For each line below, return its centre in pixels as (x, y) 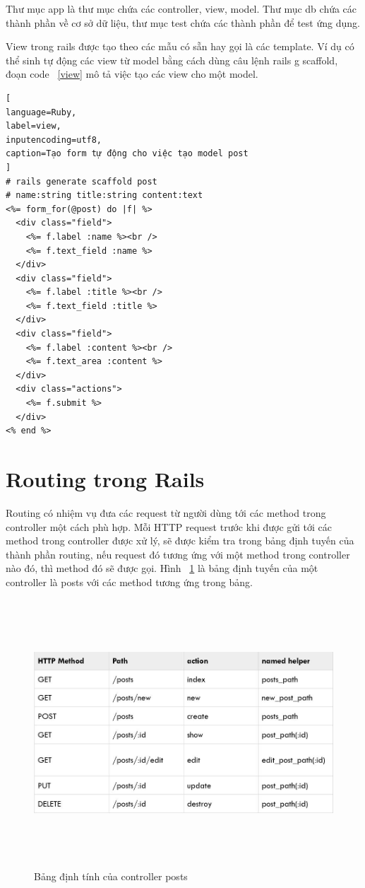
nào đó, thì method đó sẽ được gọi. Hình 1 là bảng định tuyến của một (162, 568)
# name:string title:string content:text (104, 195)
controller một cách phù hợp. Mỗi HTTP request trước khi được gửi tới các (169, 526)
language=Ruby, (41, 112)
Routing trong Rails (105, 479)
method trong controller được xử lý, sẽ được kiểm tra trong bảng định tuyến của (180, 541)
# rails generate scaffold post (82, 181)
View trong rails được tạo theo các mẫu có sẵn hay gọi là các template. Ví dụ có (180, 46)
